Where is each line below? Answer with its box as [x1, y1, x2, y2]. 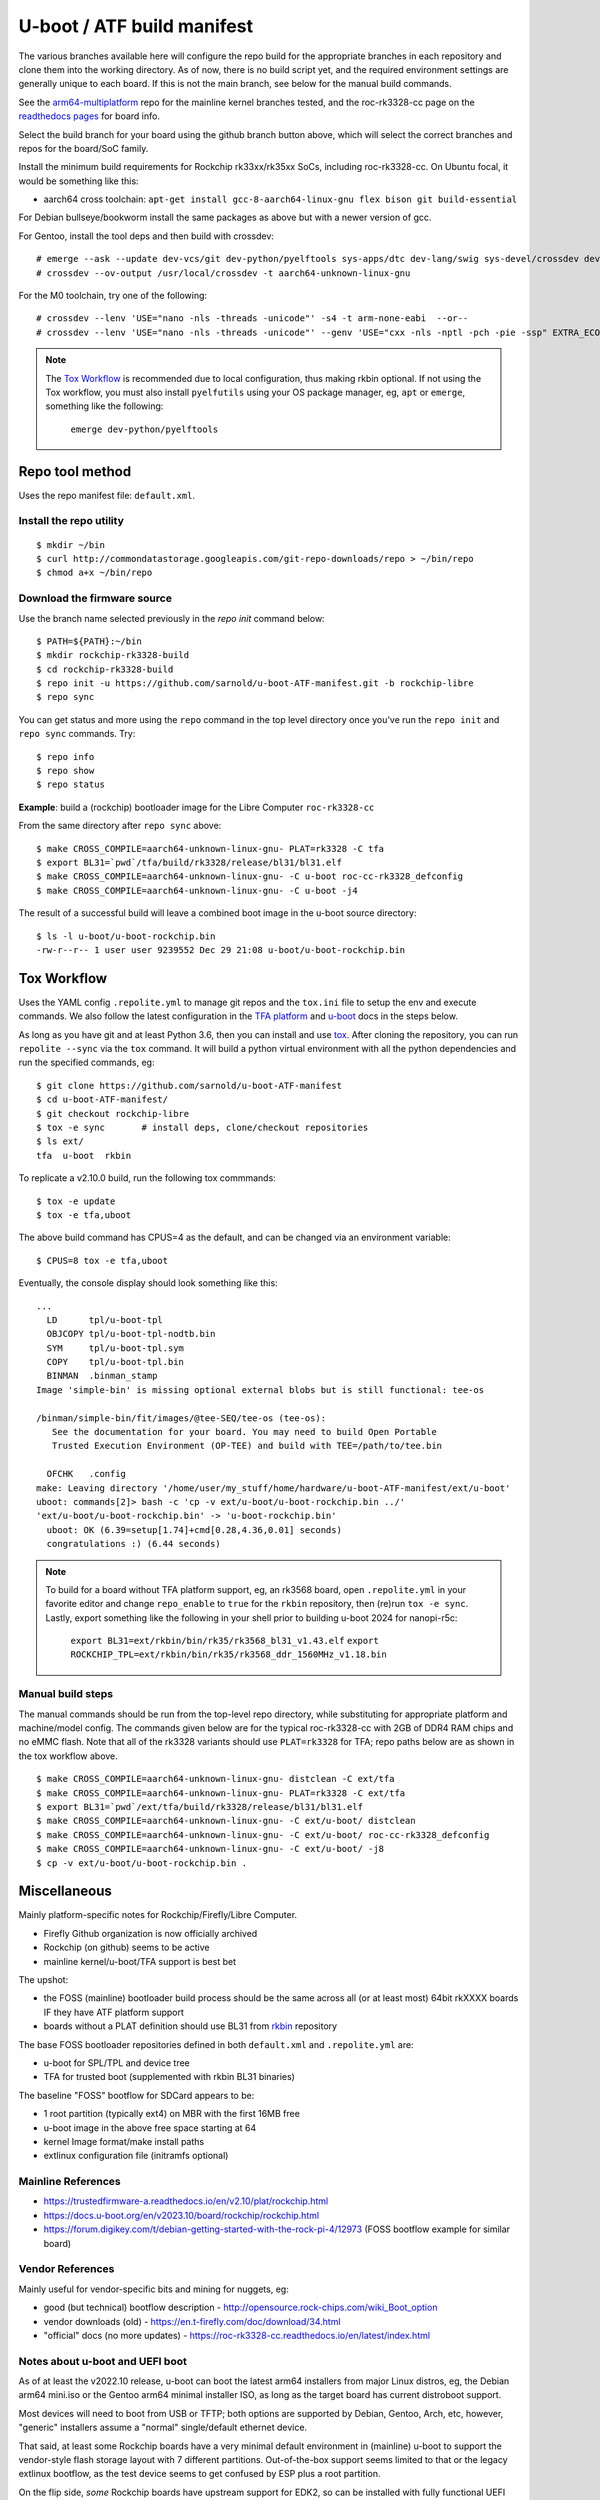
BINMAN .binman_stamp [46, 1370, 158, 1382]
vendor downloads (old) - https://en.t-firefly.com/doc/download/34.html [43, 2315, 341, 2327]
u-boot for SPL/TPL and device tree [43, 2056, 190, 2069]
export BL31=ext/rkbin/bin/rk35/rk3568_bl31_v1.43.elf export [70, 1635, 379, 1647]
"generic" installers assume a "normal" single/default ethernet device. [18, 2421, 308, 2434]
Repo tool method [18, 463, 132, 480]
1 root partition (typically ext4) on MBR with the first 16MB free [43, 2108, 300, 2120]
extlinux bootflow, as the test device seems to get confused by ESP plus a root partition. [18, 2468, 381, 2480]
